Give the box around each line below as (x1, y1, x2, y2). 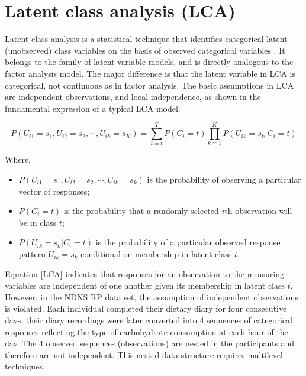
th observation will (224, 205, 292, 217)
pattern (18, 247, 46, 260)
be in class (18, 216, 57, 228)
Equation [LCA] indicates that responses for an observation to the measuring (5, 267, 284, 280)
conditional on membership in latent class (80, 247, 232, 260)
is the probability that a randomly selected (63, 205, 219, 217)
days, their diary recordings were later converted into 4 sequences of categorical (5, 313, 292, 326)
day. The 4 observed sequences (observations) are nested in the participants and (5, 337, 295, 349)
